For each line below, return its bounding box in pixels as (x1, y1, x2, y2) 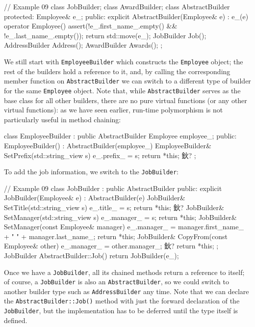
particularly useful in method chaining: (4, 114, 121, 124)
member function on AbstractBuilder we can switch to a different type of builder (4, 76, 251, 86)
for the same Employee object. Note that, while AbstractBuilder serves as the (4, 85, 241, 95)
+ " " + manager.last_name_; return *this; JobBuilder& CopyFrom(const (4, 231, 228, 241)
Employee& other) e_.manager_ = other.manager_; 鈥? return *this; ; (4, 241, 219, 251)
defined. (4, 315, 27, 325)
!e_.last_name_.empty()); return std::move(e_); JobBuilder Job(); (4, 30, 206, 40)
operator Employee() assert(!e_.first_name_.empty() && (4, 21, 178, 31)
